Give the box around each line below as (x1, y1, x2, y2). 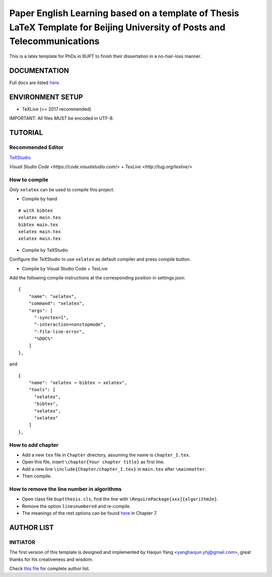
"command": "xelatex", (28, 301, 85, 307)
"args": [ (28, 308, 53, 313)
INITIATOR (9, 539, 35, 546)
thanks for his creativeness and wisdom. (9, 556, 93, 562)
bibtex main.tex (18, 222, 58, 228)
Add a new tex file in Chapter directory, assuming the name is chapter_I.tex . (22, 452, 190, 458)
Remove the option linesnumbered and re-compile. (22, 503, 131, 509)
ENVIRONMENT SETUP (9, 93, 83, 101)
